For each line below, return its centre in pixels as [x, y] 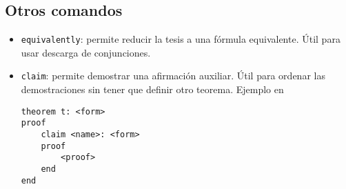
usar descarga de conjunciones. [86, 52]
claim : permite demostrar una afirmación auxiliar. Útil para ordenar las [173, 76]
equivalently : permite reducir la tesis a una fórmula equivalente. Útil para [181, 39]
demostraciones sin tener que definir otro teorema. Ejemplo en [152, 89]
